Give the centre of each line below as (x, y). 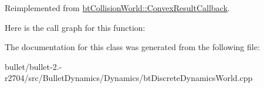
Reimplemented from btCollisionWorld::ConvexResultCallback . (117, 8)
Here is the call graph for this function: (75, 27)
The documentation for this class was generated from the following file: (132, 47)
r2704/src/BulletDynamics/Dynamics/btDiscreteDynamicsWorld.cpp (129, 78)
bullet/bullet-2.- (33, 66)
